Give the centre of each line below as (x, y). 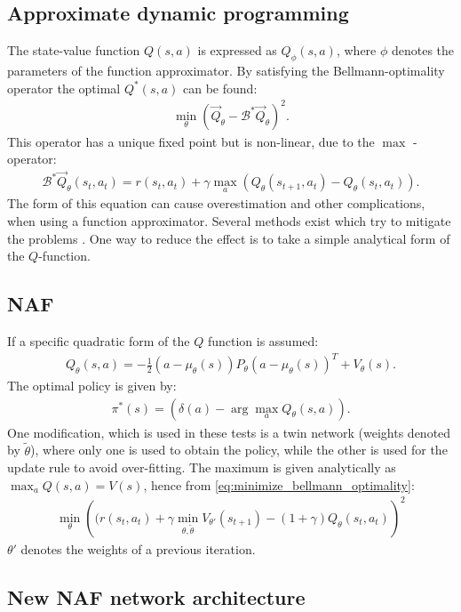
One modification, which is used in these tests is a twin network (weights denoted (229, 432)
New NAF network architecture (156, 596)
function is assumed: (263, 340)
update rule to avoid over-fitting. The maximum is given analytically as (202, 467)
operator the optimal (64, 88)
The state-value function (74, 50)
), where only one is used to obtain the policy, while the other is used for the (239, 450)
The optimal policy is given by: (92, 386)
